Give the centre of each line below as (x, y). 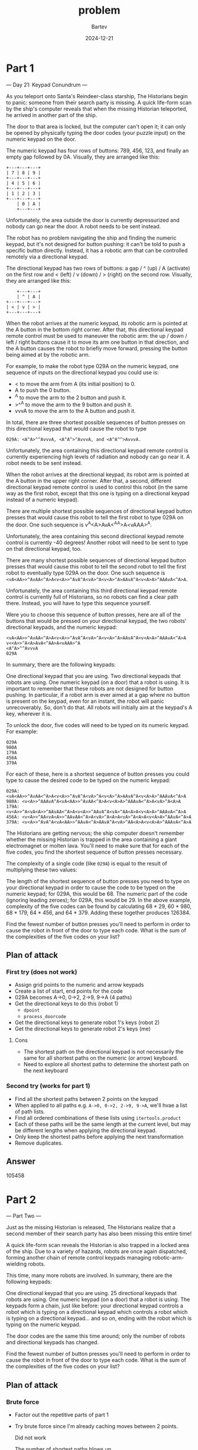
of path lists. (30, 1111)
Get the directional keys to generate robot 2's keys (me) (82, 1029)
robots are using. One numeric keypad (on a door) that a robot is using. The (98, 1300)
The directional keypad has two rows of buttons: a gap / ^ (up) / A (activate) (98, 268)
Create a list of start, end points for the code (69, 991)
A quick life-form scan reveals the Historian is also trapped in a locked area (98, 1245)
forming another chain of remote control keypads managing (79, 1258)
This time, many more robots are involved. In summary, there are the (89, 1275)
